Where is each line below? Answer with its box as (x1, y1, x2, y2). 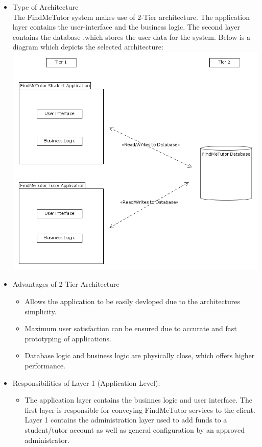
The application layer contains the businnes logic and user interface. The (25, 394, 252, 405)
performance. (25, 360, 66, 370)
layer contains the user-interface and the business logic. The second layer (12, 21, 240, 32)
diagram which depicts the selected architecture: (12, 41, 163, 52)
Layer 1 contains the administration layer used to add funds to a (25, 414, 227, 425)
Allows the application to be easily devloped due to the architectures (25, 296, 241, 306)
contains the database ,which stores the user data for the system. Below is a (12, 31, 250, 42)
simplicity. (25, 306, 57, 316)
